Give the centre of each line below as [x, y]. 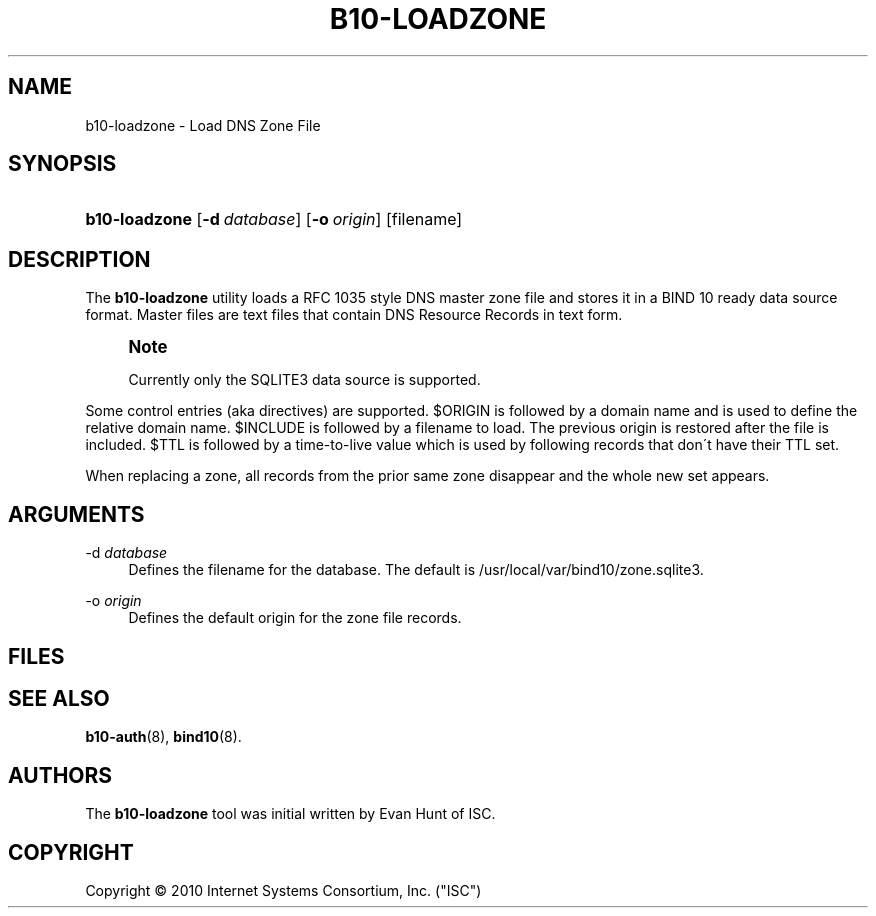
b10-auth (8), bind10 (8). [163, 737]
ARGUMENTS [76, 514]
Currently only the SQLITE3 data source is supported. [304, 380]
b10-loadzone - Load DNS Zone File [203, 125]
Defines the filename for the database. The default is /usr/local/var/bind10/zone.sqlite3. [416, 570]
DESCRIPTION [79, 259]
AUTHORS [60, 775]
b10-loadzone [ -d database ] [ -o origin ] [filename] [274, 219]
